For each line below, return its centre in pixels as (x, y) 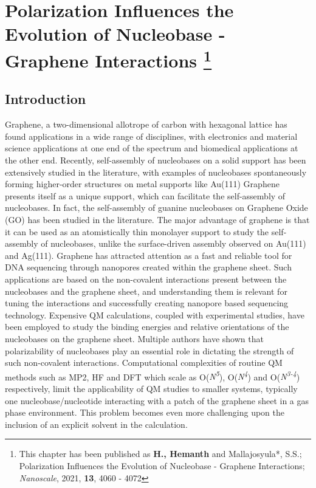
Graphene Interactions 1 (108, 59)
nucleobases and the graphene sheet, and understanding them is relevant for (146, 291)
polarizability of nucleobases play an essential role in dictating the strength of (149, 350)
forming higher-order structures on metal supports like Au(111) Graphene (142, 184)
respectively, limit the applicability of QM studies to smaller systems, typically (151, 388)
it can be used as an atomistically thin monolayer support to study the (137, 231)
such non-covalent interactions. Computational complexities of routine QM (144, 363)
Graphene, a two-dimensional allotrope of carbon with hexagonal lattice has (146, 124)
